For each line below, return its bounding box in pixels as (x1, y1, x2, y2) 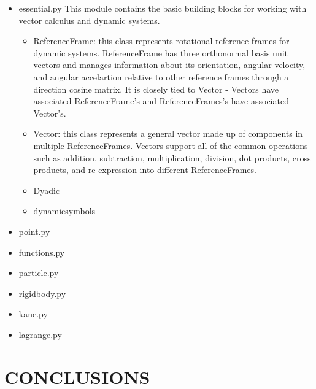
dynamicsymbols (33, 204, 96, 217)
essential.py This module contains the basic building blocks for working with (18, 2, 307, 14)
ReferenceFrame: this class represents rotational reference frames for (33, 34, 290, 47)
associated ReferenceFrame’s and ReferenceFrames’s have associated (33, 94, 289, 107)
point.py (18, 225, 50, 237)
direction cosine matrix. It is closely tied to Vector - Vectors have (33, 82, 279, 95)
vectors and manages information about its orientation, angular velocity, (33, 58, 306, 71)
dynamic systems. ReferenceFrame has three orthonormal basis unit (33, 46, 288, 59)
